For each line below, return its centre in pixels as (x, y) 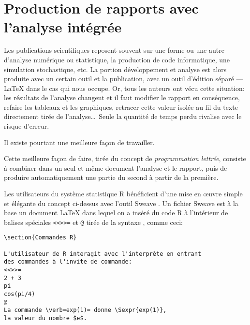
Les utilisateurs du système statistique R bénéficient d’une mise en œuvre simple (123, 194)
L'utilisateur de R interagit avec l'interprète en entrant (103, 254)
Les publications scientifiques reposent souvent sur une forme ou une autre (114, 50)
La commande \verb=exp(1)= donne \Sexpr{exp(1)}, (85, 310)
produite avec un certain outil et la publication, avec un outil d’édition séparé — (124, 79)
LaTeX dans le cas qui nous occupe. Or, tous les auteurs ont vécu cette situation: (124, 88)
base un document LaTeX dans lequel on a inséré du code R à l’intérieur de (116, 213)
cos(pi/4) (20, 294)
